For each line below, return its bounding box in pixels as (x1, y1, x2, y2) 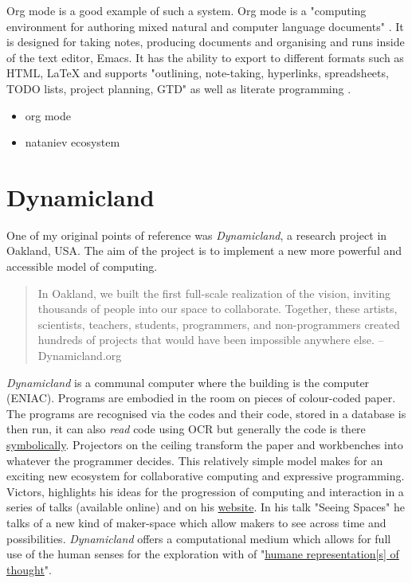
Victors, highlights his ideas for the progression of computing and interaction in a (6, 483, 404, 499)
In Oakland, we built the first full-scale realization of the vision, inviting (37, 284, 390, 301)
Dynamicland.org (37, 347, 122, 364)
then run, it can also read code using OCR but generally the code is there (6, 421, 366, 437)
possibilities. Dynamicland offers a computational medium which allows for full (6, 530, 391, 546)
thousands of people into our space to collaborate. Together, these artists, (37, 300, 398, 317)
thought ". (6, 561, 52, 577)
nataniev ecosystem (25, 134, 120, 151)
